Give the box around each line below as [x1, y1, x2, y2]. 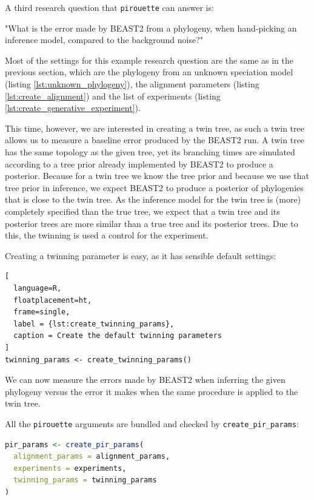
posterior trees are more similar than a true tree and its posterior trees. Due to [5, 217, 298, 229]
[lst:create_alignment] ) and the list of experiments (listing [5, 89, 221, 102]
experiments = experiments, [13, 464, 127, 473]
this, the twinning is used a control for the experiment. [5, 229, 209, 242]
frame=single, [13, 308, 70, 317]
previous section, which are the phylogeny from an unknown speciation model [5, 66, 293, 78]
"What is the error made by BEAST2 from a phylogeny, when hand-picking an [5, 21, 297, 34]
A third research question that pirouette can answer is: [5, 1, 214, 13]
